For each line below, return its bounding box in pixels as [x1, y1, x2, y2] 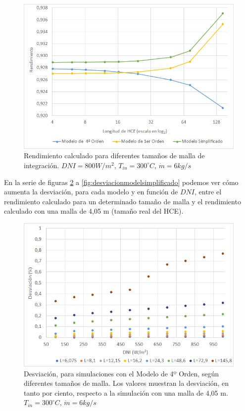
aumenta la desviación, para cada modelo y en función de [4, 186, 178, 197]
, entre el [194, 186, 222, 197]
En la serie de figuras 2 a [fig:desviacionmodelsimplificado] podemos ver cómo [4, 177, 239, 187]
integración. [24, 160, 59, 170]
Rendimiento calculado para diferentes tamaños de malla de [24, 150, 205, 161]
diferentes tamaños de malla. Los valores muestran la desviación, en [24, 378, 229, 388]
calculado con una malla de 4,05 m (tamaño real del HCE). [4, 206, 184, 216]
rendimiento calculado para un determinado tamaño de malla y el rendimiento [4, 196, 241, 206]
